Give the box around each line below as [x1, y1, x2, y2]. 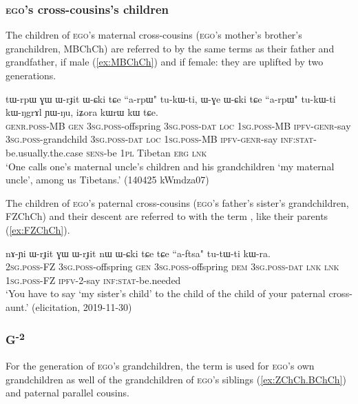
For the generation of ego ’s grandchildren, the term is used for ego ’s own [6, 358, 315, 373]
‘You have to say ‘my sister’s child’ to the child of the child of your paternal [6, 286, 326, 301]
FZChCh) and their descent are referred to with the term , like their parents [6, 209, 328, 223]
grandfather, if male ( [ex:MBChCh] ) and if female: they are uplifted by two [6, 54, 324, 69]
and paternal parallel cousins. [6, 385, 129, 400]
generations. [6, 68, 56, 82]
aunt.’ [6, 299, 29, 314]
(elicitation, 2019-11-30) [32, 299, 132, 314]
